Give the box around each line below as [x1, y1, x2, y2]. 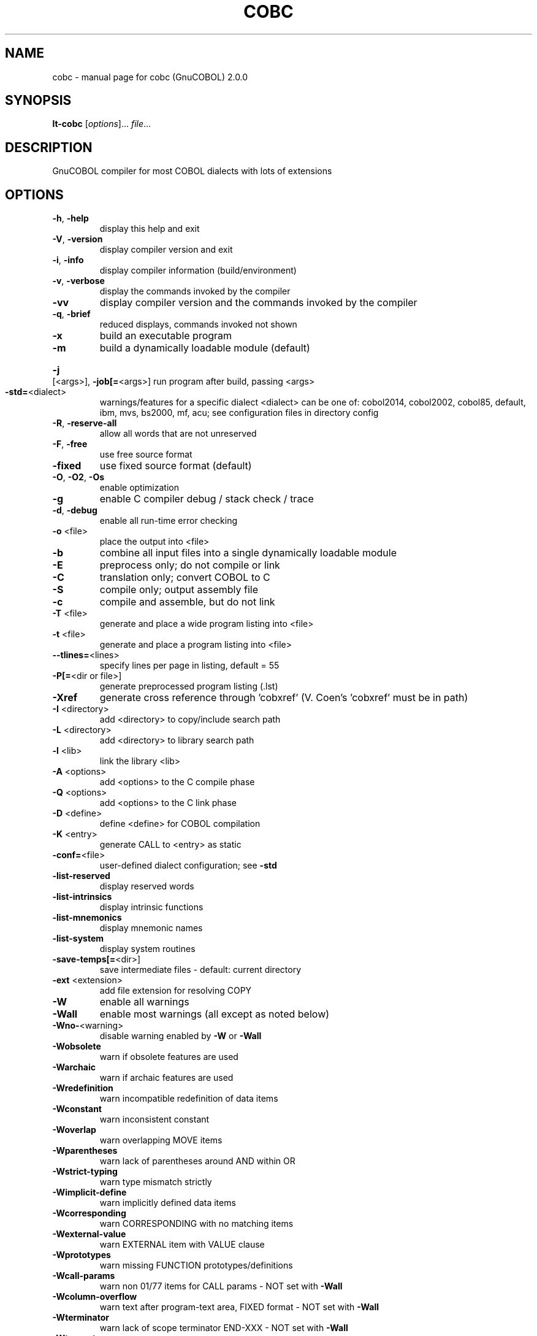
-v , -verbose [52, 275, 105, 286]
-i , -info [52, 255, 84, 266]
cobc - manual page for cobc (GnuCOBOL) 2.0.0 [52, 71, 248, 82]
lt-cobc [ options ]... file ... [52, 118, 151, 129]
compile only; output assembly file [99, 583, 258, 596]
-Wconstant [52, 1104, 102, 1115]
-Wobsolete [52, 1041, 101, 1052]
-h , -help [52, 213, 89, 224]
